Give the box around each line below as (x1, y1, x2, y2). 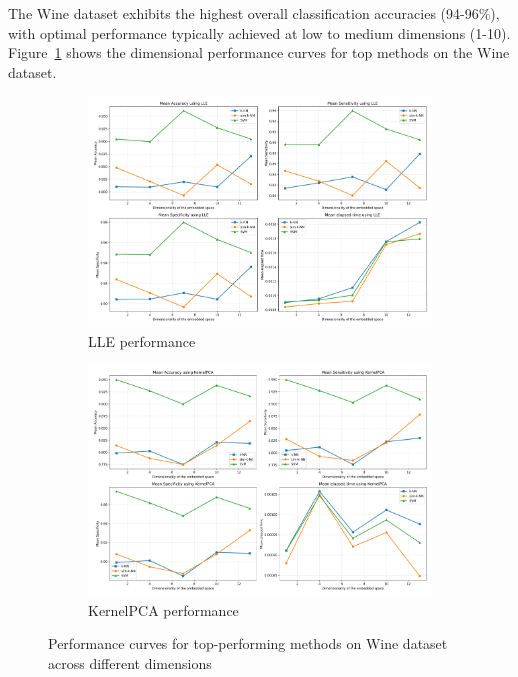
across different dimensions (48, 652, 212, 673)
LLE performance (88, 330, 196, 351)
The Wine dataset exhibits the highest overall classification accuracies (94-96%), (8, 3, 500, 23)
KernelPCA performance (88, 599, 239, 620)
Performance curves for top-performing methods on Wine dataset (48, 633, 448, 654)
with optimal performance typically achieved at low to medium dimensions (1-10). (8, 22, 511, 43)
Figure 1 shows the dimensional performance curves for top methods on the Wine (8, 42, 510, 63)
